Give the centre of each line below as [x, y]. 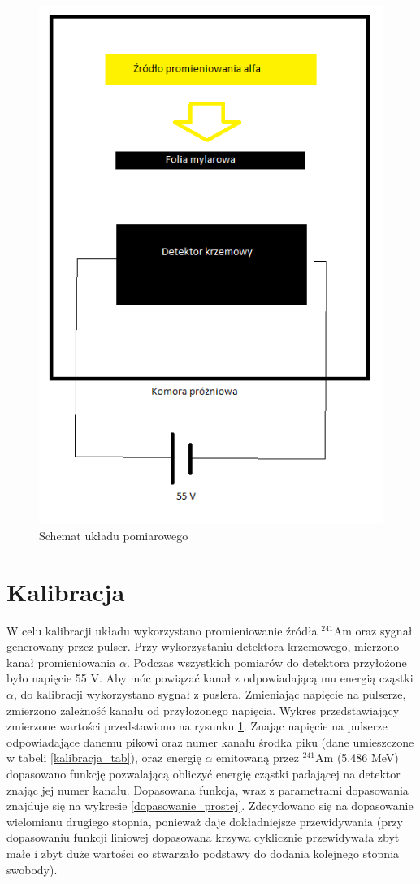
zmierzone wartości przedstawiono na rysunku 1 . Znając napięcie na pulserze [197, 726]
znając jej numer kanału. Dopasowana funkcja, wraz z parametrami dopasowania [208, 789]
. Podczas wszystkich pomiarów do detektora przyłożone [266, 662]
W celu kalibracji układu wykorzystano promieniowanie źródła [162, 630]
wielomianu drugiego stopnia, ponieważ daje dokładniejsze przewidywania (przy [205, 821]
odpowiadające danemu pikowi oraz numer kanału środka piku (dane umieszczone [210, 741]
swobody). [32, 869]
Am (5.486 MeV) [357, 758]
